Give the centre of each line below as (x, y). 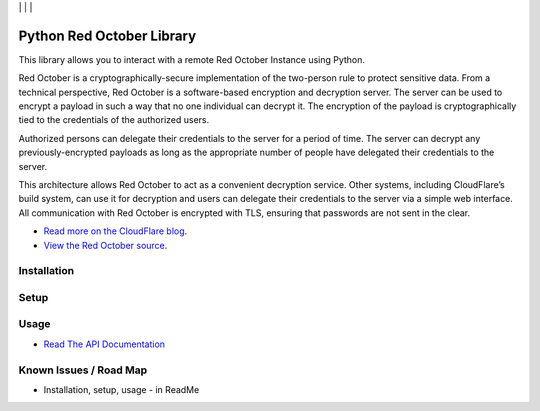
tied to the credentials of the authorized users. (114, 120)
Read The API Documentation (104, 344)
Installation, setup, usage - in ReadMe (121, 389)
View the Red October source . (105, 245)
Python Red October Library (107, 35)
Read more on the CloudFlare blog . (115, 231)
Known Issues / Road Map (83, 370)
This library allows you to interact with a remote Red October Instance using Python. (191, 59)
